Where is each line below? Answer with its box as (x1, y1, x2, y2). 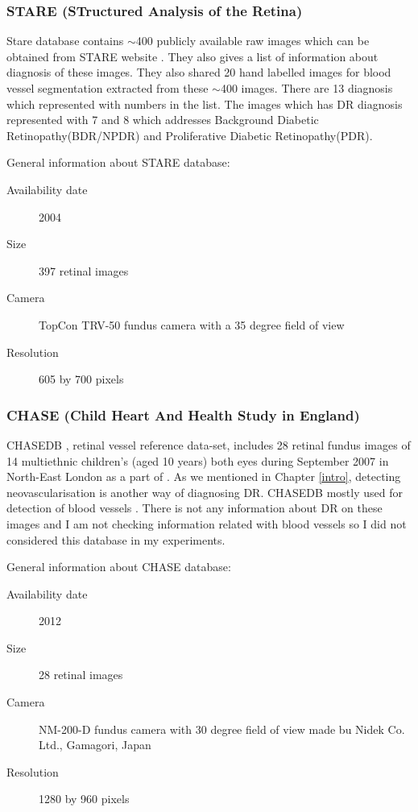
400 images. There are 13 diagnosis (220, 80, 393, 96)
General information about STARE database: (6, 154, 230, 171)
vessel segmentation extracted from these (6, 80, 209, 96)
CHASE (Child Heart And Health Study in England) (6, 404, 360, 425)
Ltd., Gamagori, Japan (39, 736, 151, 753)
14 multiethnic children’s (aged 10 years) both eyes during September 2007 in (6, 452, 389, 469)
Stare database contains (6, 32, 124, 49)
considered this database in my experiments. (6, 531, 226, 548)
